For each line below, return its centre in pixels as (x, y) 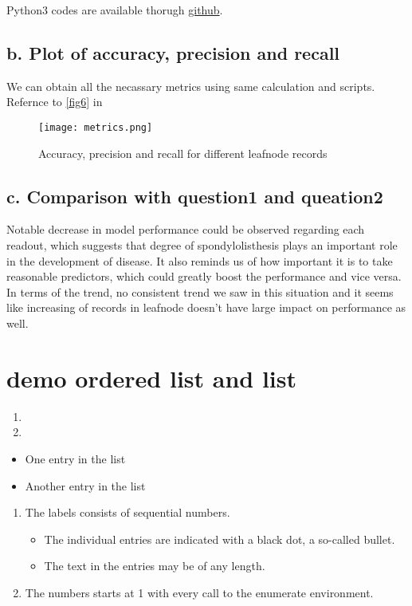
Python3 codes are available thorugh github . (115, 10)
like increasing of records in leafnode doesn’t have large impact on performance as (206, 307)
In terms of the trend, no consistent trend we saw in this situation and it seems (200, 291)
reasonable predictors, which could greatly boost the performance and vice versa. (204, 276)
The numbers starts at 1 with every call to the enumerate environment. (199, 592)
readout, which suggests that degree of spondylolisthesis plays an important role (202, 245)
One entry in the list (75, 458)
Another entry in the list (85, 485)
